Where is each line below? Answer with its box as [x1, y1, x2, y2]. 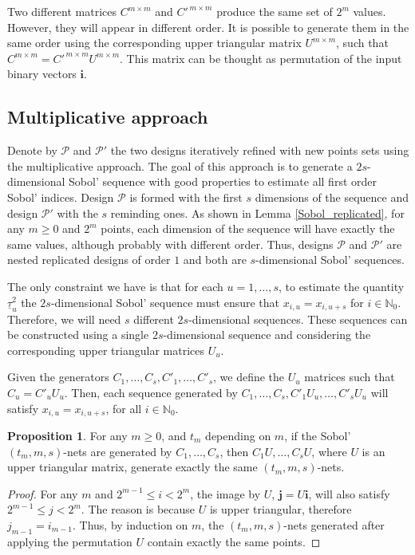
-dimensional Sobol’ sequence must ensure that [50, 293, 280, 310]
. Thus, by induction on [73, 516, 188, 533]
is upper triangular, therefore [209, 501, 352, 518]
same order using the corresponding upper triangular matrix [7, 34, 302, 51]
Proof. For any [7, 485, 78, 502]
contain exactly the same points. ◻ [147, 533, 321, 549]
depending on [205, 427, 271, 443]
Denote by [7, 142, 57, 159]
